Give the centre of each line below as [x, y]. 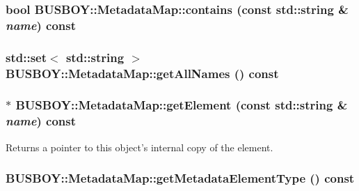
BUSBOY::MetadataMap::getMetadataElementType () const [180, 178]
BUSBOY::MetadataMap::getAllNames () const [142, 73]
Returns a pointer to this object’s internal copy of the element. [139, 147]
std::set [26, 57]
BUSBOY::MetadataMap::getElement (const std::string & [182, 105]
